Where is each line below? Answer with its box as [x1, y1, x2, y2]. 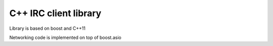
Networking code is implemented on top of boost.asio [9, 34, 121, 40]
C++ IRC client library [9, 8, 102, 19]
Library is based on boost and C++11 [9, 25, 86, 31]
